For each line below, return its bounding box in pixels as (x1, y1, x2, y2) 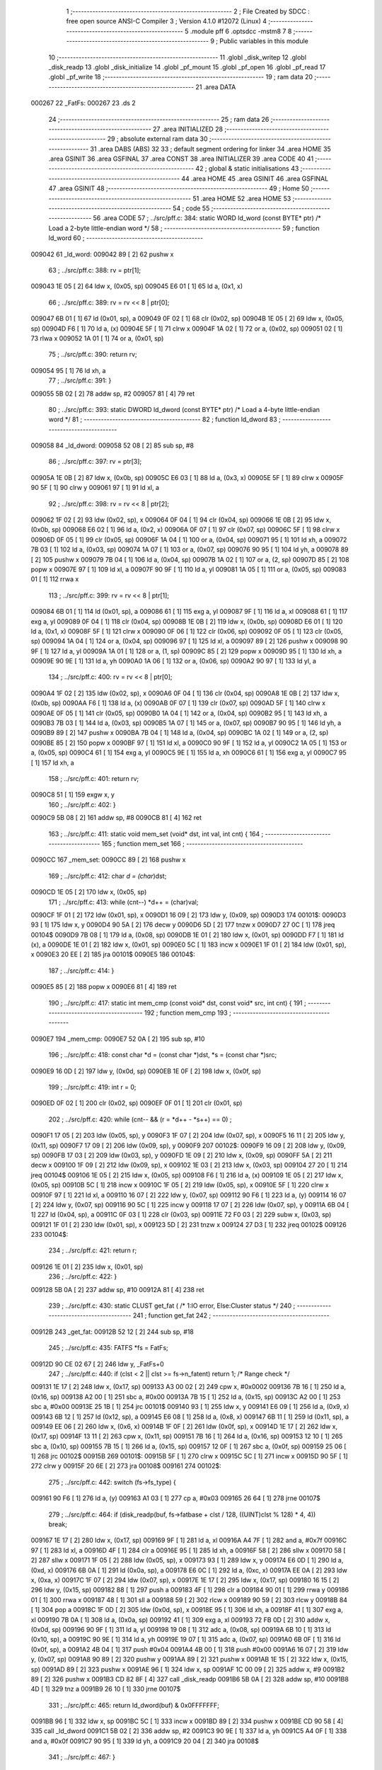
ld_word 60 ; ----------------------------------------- (48, 234, 204, 242)
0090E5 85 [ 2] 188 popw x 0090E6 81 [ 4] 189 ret (30, 983, 177, 991)
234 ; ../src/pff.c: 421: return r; (48, 1246, 137, 1255)
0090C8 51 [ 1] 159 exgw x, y (30, 790, 115, 799)
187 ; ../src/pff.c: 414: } (48, 966, 115, 975)
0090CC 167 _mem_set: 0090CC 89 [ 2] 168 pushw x (30, 855, 186, 864)
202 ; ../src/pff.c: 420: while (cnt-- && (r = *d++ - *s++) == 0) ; (48, 1115, 232, 1124)
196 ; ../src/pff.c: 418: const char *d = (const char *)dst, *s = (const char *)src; (48, 1051, 277, 1059)
